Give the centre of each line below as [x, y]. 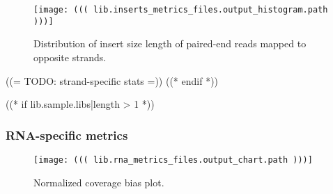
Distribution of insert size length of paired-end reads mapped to [170, 43]
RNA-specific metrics [67, 135]
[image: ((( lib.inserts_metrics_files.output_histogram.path [181, 10]
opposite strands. [70, 57]
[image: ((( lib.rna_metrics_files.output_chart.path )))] [173, 160]
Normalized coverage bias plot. [99, 182]
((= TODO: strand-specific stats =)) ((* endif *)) [112, 80]
